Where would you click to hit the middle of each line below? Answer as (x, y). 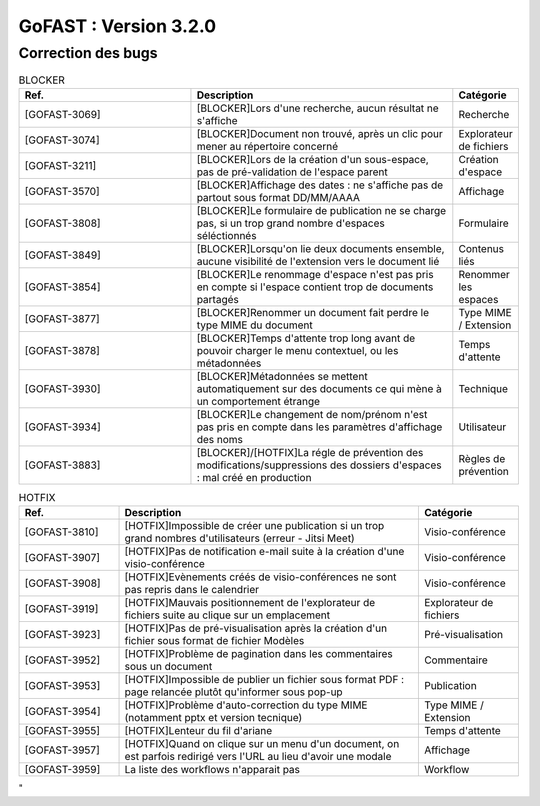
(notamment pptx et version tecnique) (213, 718)
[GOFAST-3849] (63, 255)
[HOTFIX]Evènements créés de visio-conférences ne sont (260, 577)
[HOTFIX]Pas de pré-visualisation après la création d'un (256, 628)
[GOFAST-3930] (62, 388)
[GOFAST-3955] (62, 731)
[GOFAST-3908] (62, 583)
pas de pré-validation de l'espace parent (292, 172)
